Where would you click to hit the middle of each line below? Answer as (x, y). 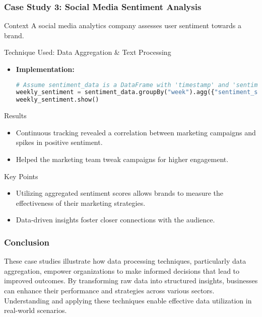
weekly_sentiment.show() (57, 100)
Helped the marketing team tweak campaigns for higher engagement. (122, 159)
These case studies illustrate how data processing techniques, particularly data (125, 261)
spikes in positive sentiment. (59, 142)
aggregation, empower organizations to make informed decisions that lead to (122, 270)
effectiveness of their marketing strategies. (81, 203)
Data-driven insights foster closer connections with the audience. (115, 220)
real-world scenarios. (36, 310)
